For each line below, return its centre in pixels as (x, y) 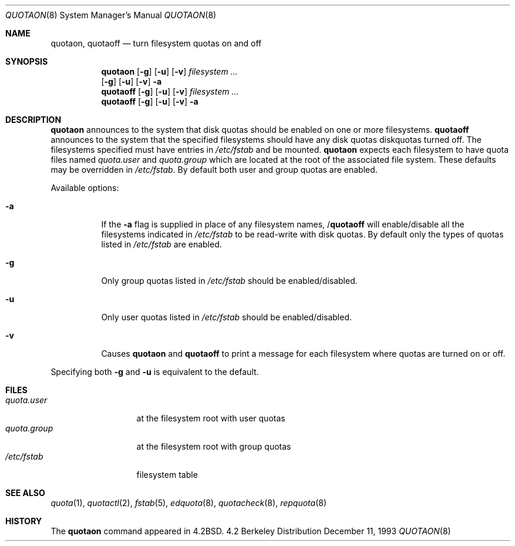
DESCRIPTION (33, 120)
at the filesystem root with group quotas (214, 446)
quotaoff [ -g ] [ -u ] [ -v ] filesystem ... (170, 91)
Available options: (85, 188)
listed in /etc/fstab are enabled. (161, 244)
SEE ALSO (25, 493)
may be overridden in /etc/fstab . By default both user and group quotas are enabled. (214, 170)
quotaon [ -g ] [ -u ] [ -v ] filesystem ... (169, 71)
